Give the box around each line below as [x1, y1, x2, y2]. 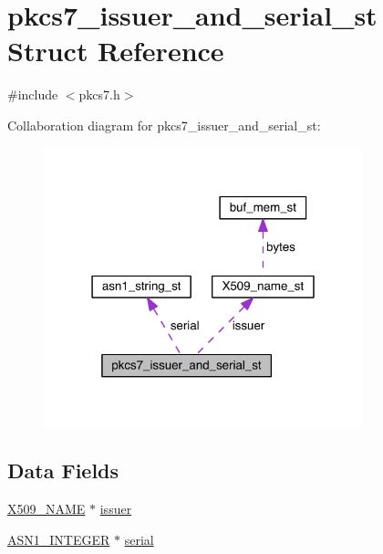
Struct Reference [7, 32, 224, 69]
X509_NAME [7, 499, 86, 518]
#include [7, 85, 58, 104]
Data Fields [7, 456, 119, 485]
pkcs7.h [78, 85, 120, 104]
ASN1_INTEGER [7, 529, 110, 549]
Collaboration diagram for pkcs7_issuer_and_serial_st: [7, 115, 321, 134]
